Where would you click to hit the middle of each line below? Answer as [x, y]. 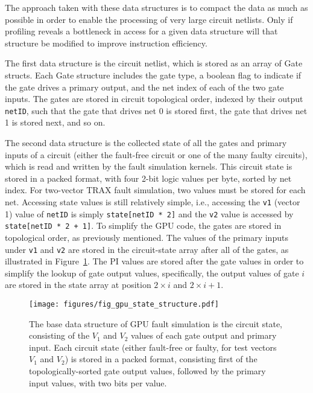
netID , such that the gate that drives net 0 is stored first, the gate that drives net [156, 110]
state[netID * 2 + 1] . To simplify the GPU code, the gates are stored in [143, 225]
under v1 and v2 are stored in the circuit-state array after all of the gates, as [147, 249]
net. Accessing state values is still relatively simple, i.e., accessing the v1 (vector [153, 201]
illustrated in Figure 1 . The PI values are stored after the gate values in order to [154, 261]
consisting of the [59, 335]
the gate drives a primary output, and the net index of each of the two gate [144, 87]
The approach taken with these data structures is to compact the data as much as [156, 7]
